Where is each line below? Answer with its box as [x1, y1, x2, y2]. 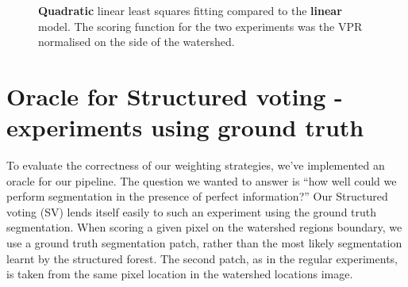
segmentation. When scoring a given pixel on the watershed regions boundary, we [6, 219, 402, 235]
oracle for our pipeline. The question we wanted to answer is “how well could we [6, 172, 397, 189]
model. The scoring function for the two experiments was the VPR [38, 17, 363, 34]
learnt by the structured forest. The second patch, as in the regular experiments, [6, 250, 398, 266]
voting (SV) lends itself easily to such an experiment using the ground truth [6, 203, 377, 220]
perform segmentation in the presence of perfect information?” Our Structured [6, 188, 388, 205]
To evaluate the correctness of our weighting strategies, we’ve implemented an [6, 157, 385, 174]
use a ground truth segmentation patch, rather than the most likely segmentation [6, 235, 402, 251]
